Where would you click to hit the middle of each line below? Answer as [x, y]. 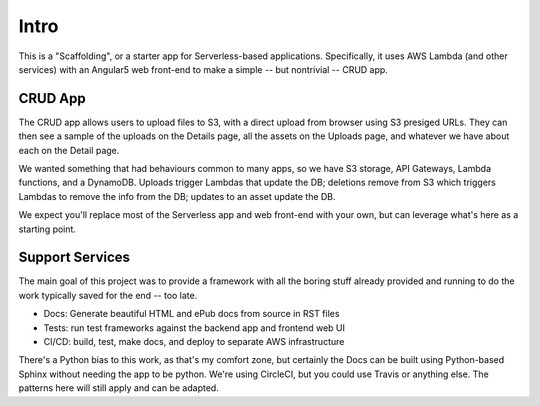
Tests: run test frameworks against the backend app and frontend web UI [194, 327]
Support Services [74, 257]
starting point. [47, 229]
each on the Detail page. [69, 150]
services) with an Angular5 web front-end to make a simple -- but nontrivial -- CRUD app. [203, 69]
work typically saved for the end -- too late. [108, 295]
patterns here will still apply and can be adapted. [118, 388]
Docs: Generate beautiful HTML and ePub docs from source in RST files [191, 314]
